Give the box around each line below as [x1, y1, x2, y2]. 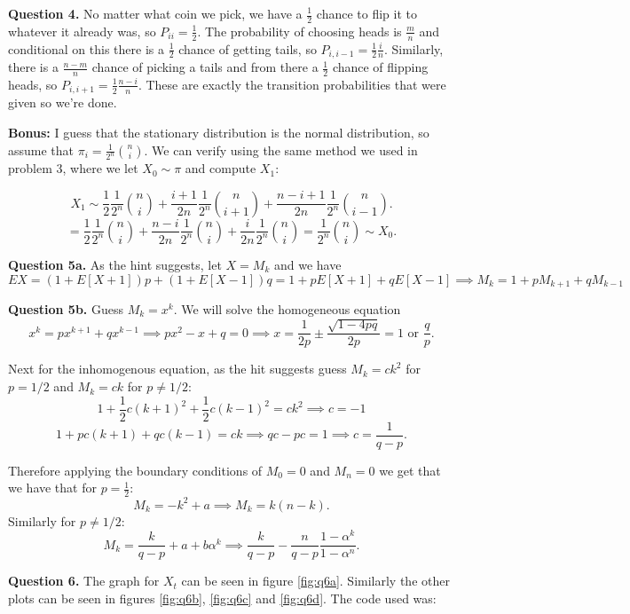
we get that [379, 460, 441, 479]
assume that [8, 140, 75, 159]
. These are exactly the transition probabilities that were [138, 75, 446, 93]
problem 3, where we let [8, 159, 138, 177]
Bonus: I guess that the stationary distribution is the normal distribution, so [8, 122, 429, 141]
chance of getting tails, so [178, 39, 317, 58]
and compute [185, 159, 256, 177]
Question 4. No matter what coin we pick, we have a [8, 4, 303, 22]
